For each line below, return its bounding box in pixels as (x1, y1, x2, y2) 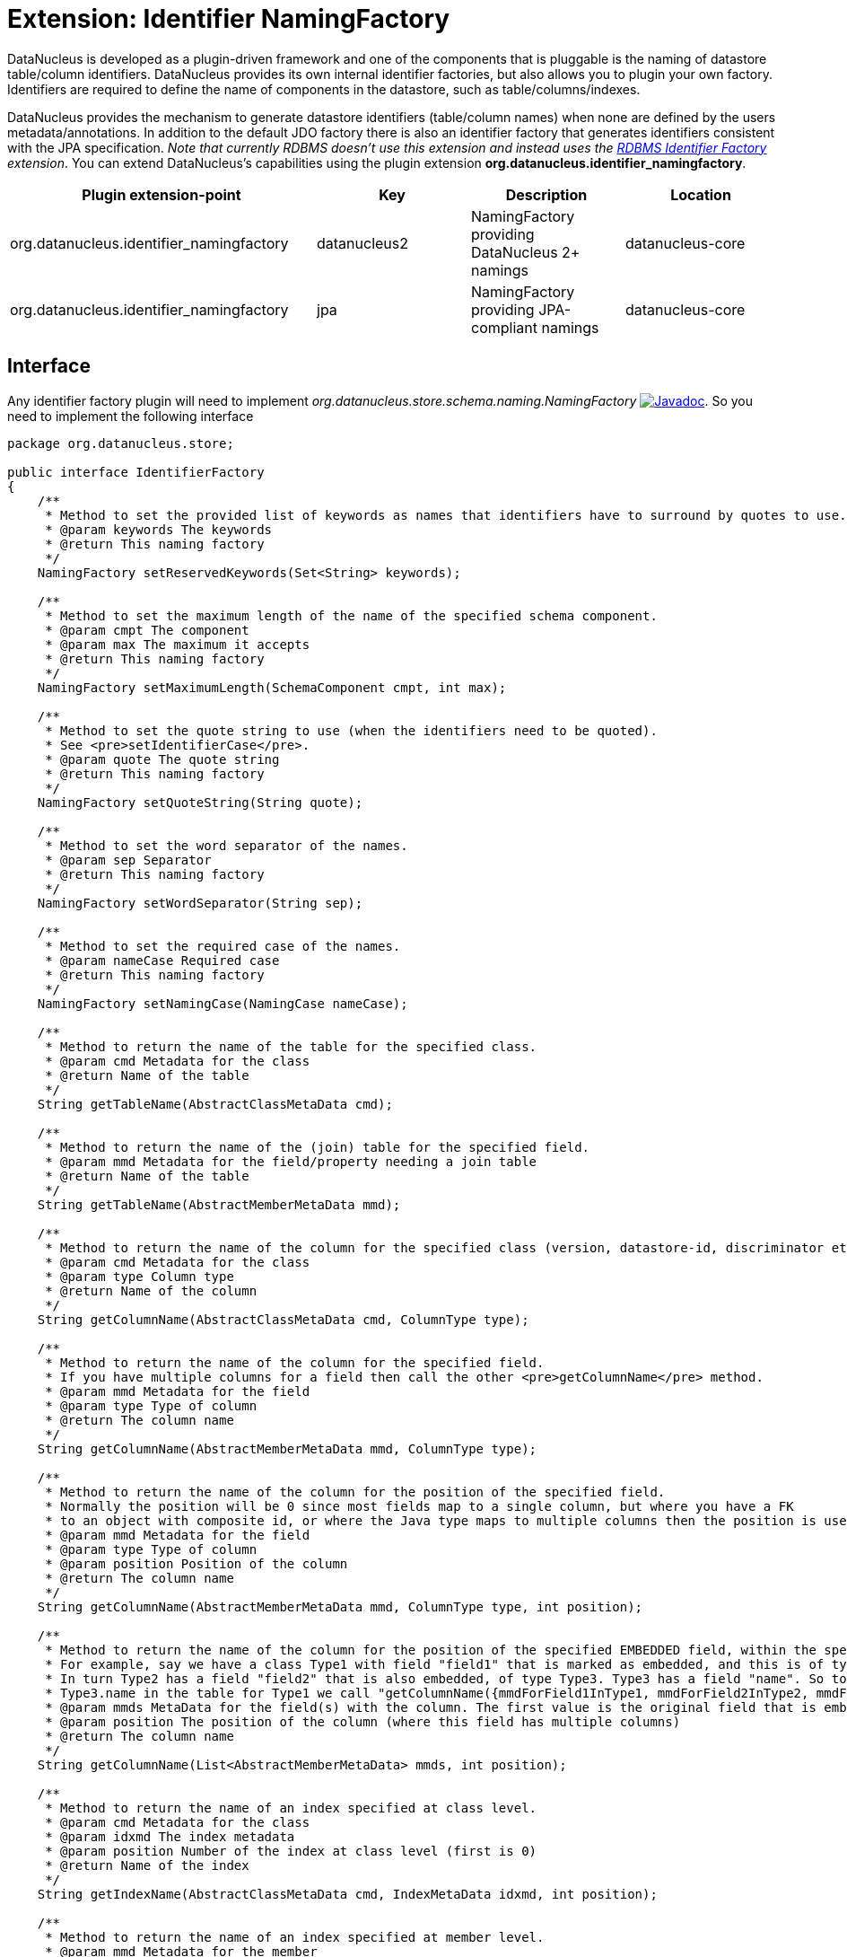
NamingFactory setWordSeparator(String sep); (37, 895, 363, 910)
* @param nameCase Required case (45, 952, 280, 968)
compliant (471, 318, 537, 337)
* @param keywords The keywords (45, 522, 273, 537)
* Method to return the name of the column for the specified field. (45, 1355, 545, 1370)
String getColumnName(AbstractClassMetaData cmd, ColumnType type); (37, 1312, 529, 1327)
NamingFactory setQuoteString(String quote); (37, 794, 363, 810)
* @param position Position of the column (45, 1556, 348, 1571)
